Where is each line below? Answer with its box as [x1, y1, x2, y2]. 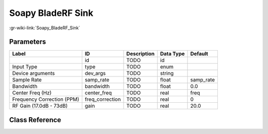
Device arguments [12, 70, 55, 77]
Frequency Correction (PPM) [12, 96, 79, 103]
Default [190, 50, 208, 57]
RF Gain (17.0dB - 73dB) [12, 102, 68, 109]
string [160, 70, 174, 77]
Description [126, 50, 155, 57]
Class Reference [9, 116, 62, 124]
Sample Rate [12, 76, 42, 83]
